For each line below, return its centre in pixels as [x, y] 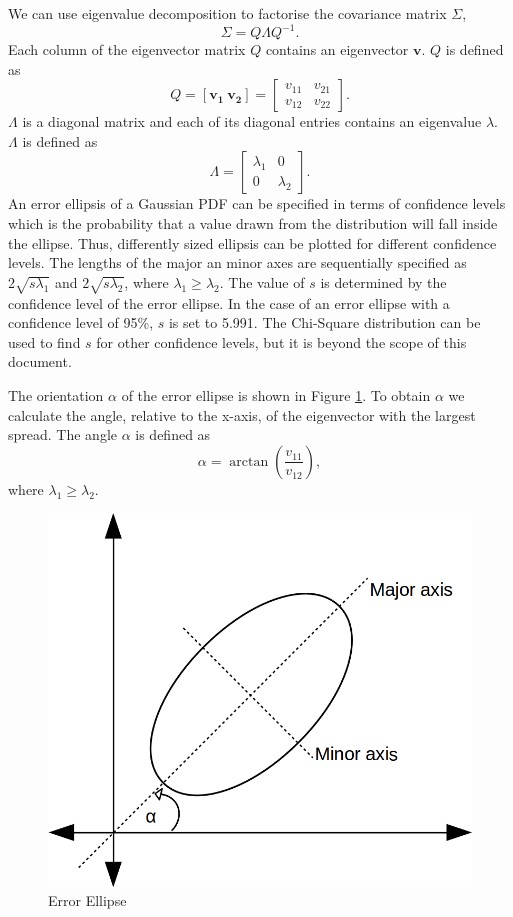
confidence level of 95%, [81, 322]
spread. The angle [63, 434]
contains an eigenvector [337, 49]
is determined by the [383, 281]
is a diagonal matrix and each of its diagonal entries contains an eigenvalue [252, 121]
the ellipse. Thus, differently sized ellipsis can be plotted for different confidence [252, 242]
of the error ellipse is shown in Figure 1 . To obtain [276, 394]
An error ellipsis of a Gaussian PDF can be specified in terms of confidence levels [257, 203]
